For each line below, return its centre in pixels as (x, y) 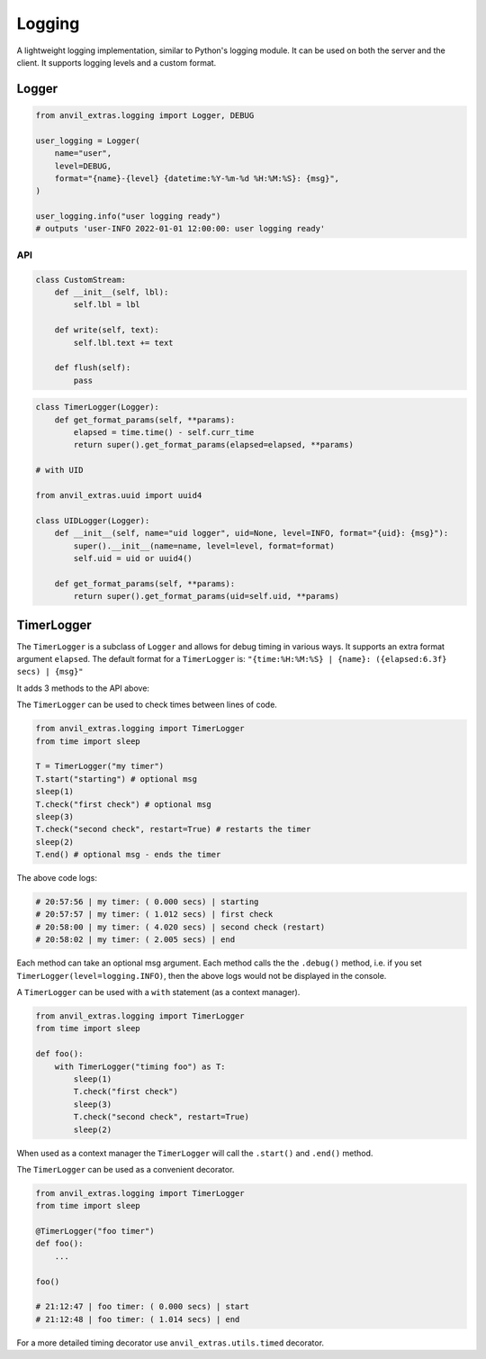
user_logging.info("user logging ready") (128, 217)
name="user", (83, 154)
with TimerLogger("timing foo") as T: (140, 1066)
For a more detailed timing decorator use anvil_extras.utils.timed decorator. (170, 1343)
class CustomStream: (81, 280)
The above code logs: (57, 878)
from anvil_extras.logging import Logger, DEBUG (145, 115)
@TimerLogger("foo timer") (95, 1231)
